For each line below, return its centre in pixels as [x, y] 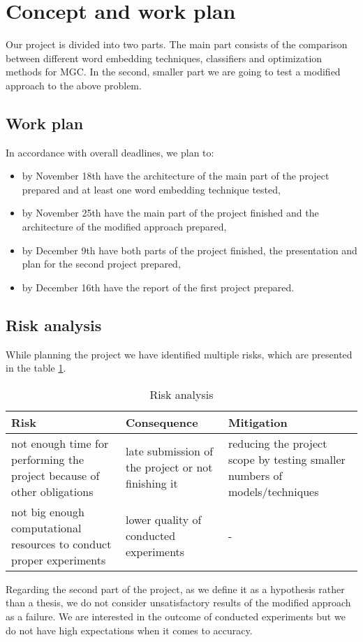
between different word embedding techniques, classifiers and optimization [164, 58]
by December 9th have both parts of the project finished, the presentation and [190, 250]
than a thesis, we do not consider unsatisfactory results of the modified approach [178, 603]
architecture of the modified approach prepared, [124, 227]
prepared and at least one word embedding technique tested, [151, 189]
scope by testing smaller [287, 459]
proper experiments [59, 560]
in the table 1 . [36, 368]
